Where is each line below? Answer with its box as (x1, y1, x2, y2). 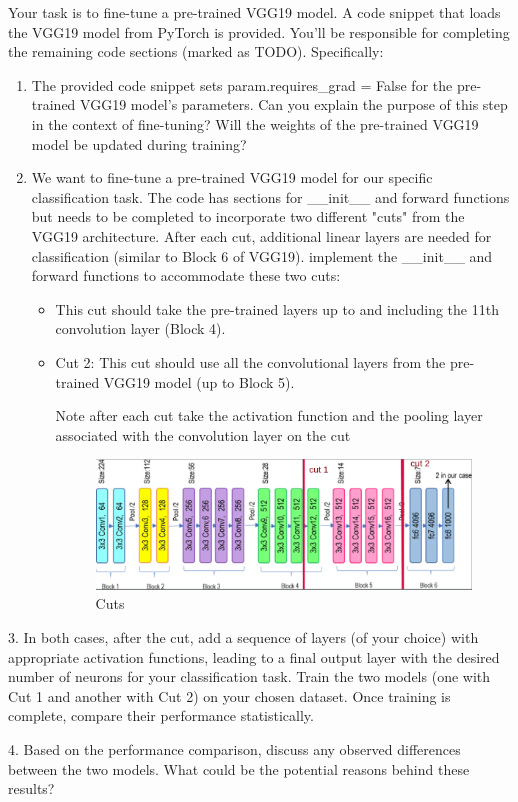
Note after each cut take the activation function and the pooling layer (55, 405, 483, 426)
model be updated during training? (31, 133, 247, 154)
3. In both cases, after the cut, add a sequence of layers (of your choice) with (8, 626, 479, 647)
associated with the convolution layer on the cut (55, 424, 351, 445)
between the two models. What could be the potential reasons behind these (8, 758, 470, 779)
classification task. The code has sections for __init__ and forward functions (31, 186, 510, 207)
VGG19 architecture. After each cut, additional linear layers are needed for (31, 225, 492, 246)
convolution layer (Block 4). (55, 318, 226, 339)
